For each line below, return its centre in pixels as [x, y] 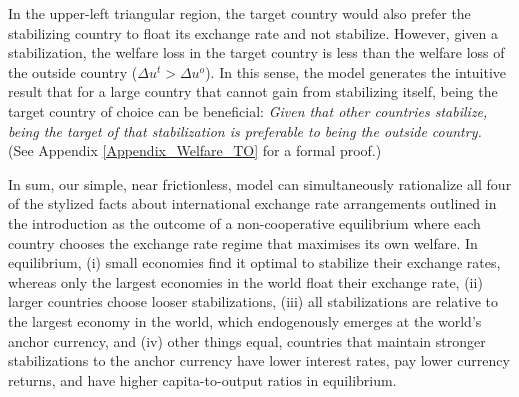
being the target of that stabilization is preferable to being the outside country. [245, 130]
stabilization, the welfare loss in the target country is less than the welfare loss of [256, 52]
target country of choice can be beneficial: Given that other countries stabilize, [248, 110]
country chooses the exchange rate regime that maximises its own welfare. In [243, 242]
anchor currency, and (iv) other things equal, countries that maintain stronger [247, 340]
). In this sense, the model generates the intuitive [356, 71]
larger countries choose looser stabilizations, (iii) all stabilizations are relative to [253, 301]
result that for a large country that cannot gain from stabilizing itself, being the [253, 91]
